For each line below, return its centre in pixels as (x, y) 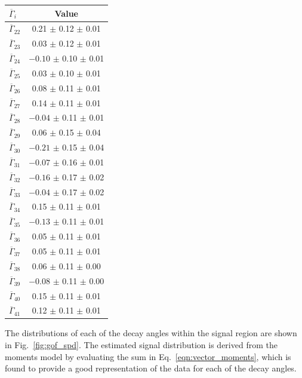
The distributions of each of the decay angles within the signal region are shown (151, 333)
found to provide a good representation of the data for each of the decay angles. (151, 368)
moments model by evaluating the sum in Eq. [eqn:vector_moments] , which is (148, 356)
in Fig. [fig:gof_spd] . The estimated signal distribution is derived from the (141, 345)
